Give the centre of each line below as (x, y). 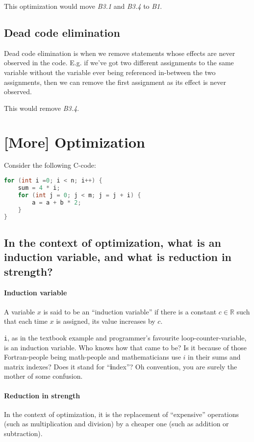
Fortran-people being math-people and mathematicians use (92, 357)
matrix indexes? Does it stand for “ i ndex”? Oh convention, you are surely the (121, 366)
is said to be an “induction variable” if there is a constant (130, 311)
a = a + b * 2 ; (57, 202)
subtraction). (23, 433)
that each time (26, 321)
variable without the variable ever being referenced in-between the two (110, 72)
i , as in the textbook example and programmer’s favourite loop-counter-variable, (125, 337)
